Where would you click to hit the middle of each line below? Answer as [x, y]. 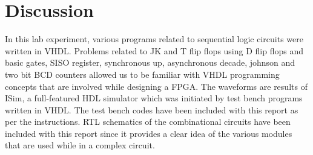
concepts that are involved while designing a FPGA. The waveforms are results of [156, 86]
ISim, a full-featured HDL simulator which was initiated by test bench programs [154, 98]
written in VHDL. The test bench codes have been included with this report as [152, 109]
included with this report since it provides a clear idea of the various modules [149, 133]
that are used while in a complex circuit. [80, 145]
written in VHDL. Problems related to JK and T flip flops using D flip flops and [154, 50]
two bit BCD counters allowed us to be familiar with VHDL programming [142, 74]
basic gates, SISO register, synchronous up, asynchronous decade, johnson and [150, 62]
